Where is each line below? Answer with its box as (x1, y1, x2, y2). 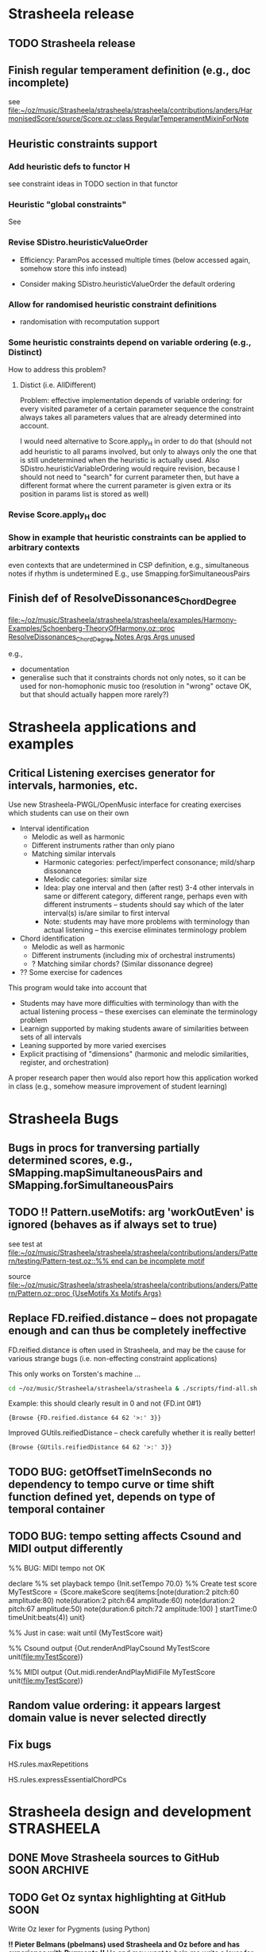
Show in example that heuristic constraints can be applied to (8, 532, 247, 543)
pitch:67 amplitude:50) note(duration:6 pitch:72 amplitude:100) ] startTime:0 (8, 1604, 257, 1614)
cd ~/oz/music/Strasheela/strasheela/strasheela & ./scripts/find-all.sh (8, 1384, 258, 1392)
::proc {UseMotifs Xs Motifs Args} (51, 1288, 162, 1298)
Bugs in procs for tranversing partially (8, 1140, 200, 1155)
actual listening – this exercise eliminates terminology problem (43, 925, 247, 935)
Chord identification (19, 933, 85, 944)
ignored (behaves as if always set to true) (8, 1218, 218, 1231)
